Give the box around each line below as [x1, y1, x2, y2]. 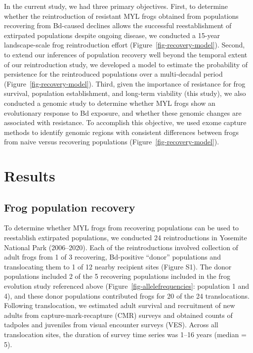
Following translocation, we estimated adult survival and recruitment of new [4, 300, 235, 310]
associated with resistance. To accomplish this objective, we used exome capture [4, 117, 247, 128]
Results [4, 166, 55, 186]
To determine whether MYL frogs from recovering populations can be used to [4, 222, 239, 233]
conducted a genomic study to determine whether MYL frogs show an [4, 97, 215, 108]
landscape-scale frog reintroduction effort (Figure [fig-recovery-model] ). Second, [4, 40, 245, 50]
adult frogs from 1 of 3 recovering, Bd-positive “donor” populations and [4, 252, 221, 262]
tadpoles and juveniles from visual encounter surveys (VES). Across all [4, 319, 218, 330]
